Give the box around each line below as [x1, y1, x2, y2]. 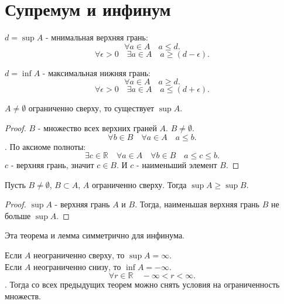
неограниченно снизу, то [33, 260, 121, 272]
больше [5, 209, 31, 221]
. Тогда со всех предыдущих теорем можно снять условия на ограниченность [5, 278, 280, 291]
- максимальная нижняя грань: [42, 66, 150, 78]
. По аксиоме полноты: [5, 140, 86, 152]
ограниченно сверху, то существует [28, 102, 155, 114]
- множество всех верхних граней [37, 121, 157, 134]
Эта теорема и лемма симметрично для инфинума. [5, 229, 184, 241]
